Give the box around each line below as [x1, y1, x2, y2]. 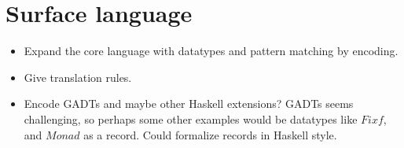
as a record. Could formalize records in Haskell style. [83, 126, 337, 142]
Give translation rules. [24, 68, 132, 85]
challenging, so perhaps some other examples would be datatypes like [24, 110, 358, 127]
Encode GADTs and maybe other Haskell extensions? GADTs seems [24, 95, 354, 112]
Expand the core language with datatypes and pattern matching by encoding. [24, 43, 398, 59]
